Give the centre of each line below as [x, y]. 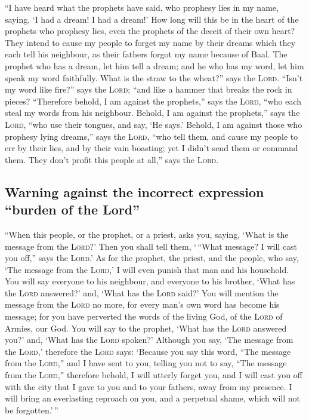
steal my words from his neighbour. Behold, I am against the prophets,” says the [152, 113]
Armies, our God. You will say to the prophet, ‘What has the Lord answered [146, 328]
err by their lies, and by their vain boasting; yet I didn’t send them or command [152, 148]
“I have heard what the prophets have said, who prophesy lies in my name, [142, 7]
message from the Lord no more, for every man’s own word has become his [142, 304]
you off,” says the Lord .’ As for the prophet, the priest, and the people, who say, [152, 258]
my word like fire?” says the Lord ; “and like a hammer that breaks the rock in [149, 89]
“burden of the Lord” [72, 209]
